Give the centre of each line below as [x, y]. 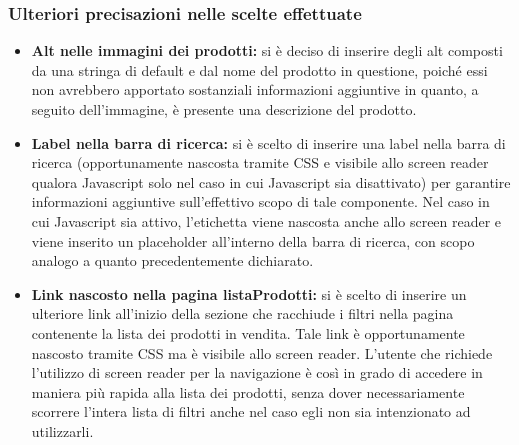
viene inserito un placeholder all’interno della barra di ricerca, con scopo [253, 240]
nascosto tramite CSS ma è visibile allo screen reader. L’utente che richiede [262, 352]
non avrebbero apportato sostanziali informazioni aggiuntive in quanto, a [255, 89]
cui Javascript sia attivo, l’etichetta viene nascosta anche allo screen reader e [266, 220]
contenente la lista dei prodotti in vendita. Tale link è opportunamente [248, 332]
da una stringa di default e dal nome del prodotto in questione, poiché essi [259, 69]
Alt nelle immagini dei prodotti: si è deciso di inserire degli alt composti [267, 50]
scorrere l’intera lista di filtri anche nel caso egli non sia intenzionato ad [251, 411]
